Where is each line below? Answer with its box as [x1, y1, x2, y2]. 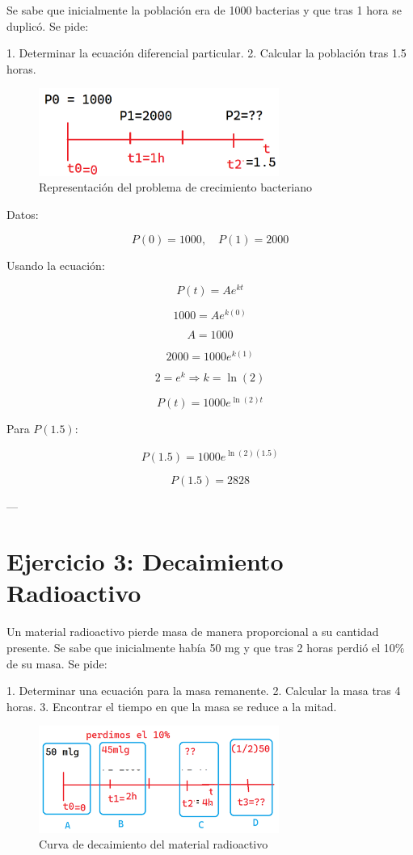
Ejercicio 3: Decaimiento [6, 545, 284, 578]
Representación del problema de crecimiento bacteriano [39, 179, 312, 196]
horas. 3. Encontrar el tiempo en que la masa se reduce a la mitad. [6, 697, 337, 714]
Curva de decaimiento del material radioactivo [39, 836, 268, 853]
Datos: [6, 206, 39, 223]
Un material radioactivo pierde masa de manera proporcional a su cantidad [6, 623, 379, 640]
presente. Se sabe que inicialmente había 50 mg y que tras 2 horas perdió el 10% [6, 639, 405, 655]
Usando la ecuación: [6, 256, 105, 273]
